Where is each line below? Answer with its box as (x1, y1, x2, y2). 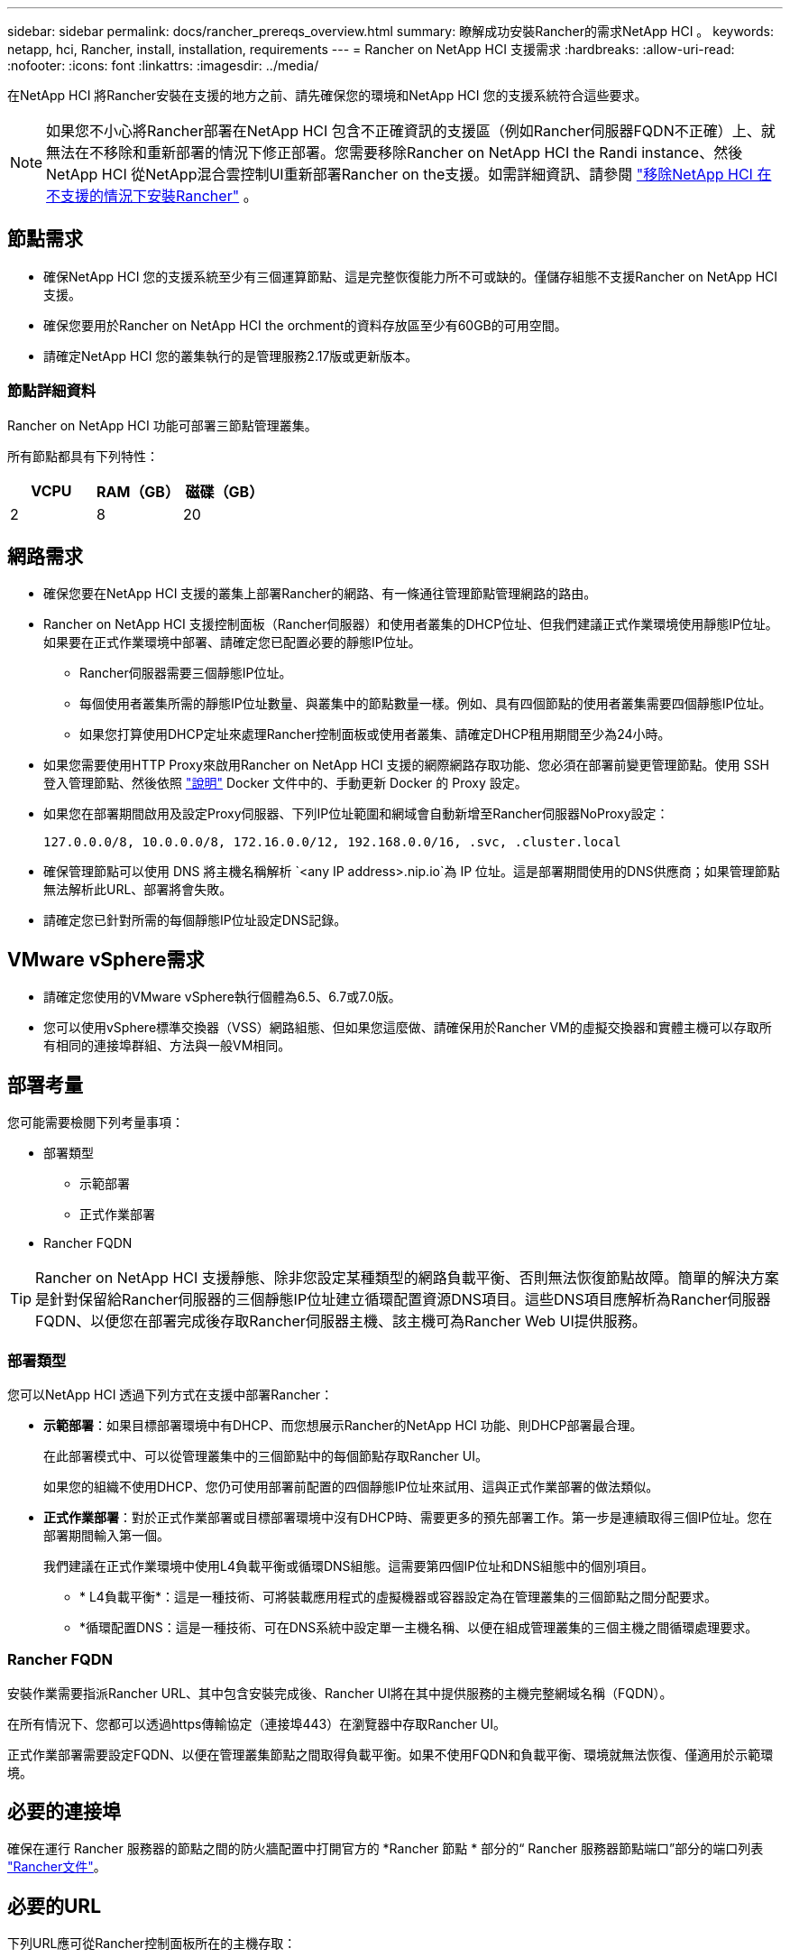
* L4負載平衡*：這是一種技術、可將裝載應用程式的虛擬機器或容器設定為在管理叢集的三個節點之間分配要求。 (79, 1588, 717, 1604)
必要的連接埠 (7, 1800, 121, 1824)
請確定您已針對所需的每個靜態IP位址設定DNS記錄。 (43, 912, 347, 928)
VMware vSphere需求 (7, 947, 205, 971)
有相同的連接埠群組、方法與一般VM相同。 (43, 1038, 291, 1054)
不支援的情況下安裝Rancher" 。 (46, 187, 258, 205)
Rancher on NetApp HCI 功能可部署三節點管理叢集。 (7, 417, 317, 433)
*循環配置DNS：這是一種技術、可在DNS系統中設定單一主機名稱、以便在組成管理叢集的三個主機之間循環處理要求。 (79, 1619, 758, 1635)
